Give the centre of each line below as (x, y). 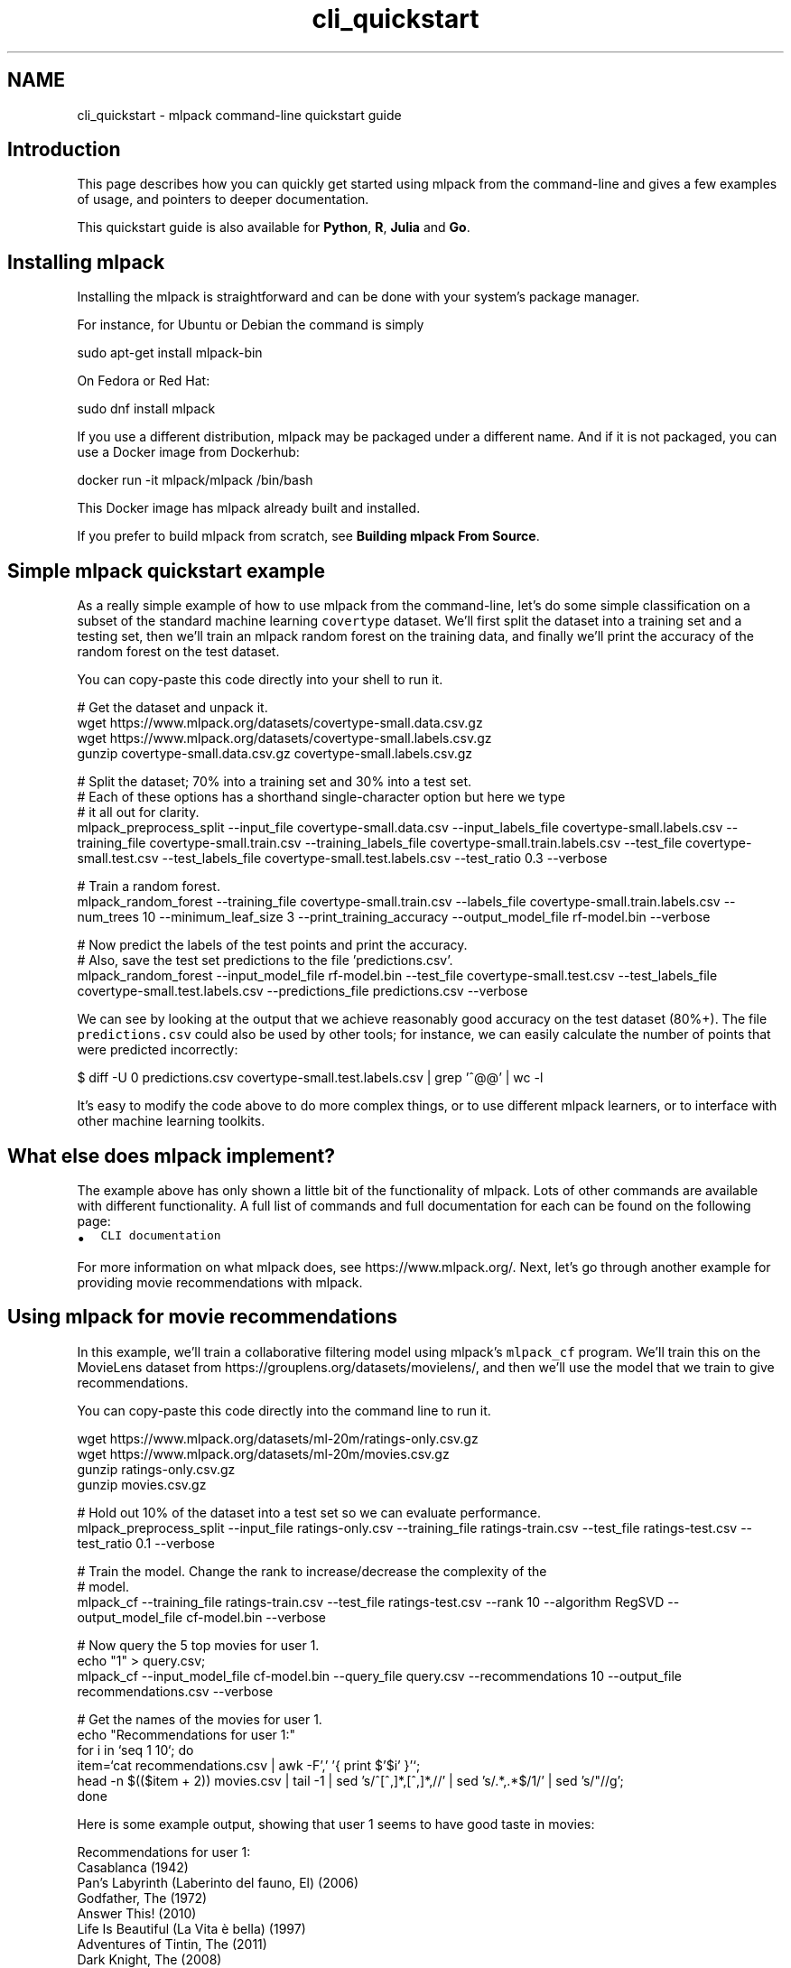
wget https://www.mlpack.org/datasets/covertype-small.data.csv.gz (280, 723)
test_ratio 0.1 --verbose (146, 1543)
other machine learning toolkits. (171, 1121)
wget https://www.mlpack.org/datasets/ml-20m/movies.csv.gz (263, 1453)
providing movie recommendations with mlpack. (220, 1282)
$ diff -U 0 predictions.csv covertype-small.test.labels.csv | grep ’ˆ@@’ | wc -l (310, 1078)
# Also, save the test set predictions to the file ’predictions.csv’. (265, 961)
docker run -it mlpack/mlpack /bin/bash (195, 480)
